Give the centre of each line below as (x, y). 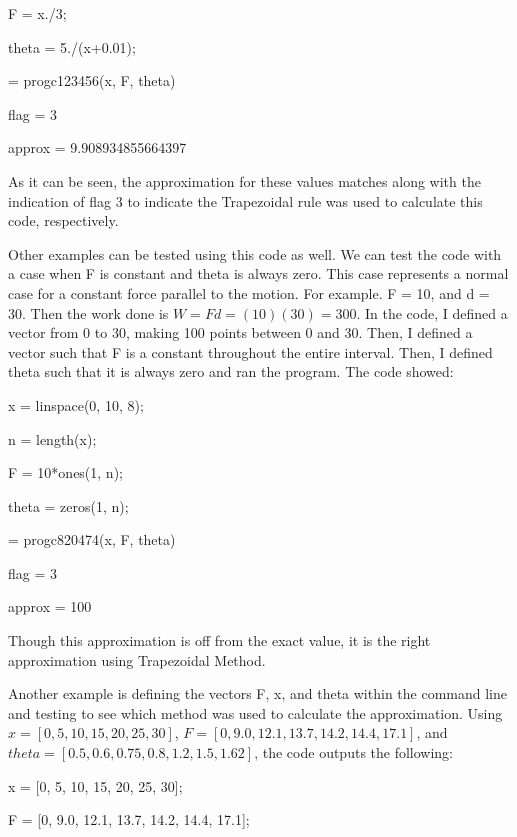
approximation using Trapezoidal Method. (137, 659)
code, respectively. (63, 220)
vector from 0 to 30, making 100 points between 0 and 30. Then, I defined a (240, 332)
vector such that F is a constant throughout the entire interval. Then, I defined (250, 351)
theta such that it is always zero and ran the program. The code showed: (231, 371)
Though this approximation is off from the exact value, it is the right (219, 640)
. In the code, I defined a (432, 312)
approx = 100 (50, 606)
